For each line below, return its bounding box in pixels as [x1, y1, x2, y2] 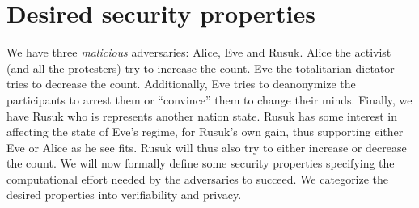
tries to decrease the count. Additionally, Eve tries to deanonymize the [6, 75, 356, 92]
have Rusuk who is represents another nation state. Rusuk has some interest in [6, 107, 398, 124]
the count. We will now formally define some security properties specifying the [6, 155, 395, 172]
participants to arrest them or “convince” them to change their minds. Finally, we [6, 91, 413, 108]
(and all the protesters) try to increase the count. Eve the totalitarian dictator [6, 59, 395, 76]
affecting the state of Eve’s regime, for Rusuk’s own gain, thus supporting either [6, 123, 404, 140]
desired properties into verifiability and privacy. [6, 186, 242, 203]
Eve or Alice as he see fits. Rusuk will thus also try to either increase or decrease [6, 138, 407, 155]
